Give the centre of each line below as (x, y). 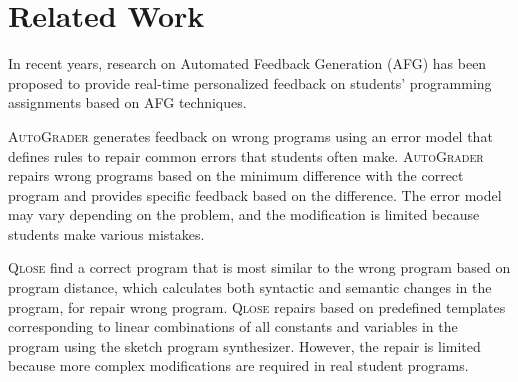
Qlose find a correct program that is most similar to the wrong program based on (259, 267)
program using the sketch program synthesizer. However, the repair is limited (244, 345)
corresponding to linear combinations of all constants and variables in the (233, 326)
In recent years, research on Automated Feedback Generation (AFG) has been (247, 63)
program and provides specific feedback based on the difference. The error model (255, 194)
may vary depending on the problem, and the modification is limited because (244, 214)
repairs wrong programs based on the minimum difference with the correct (236, 175)
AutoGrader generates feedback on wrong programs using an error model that (250, 135)
